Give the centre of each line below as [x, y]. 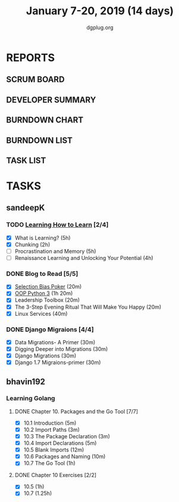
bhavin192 [26, 382]
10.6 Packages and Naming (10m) [65, 457]
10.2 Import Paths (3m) [52, 429]
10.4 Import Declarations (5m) [60, 443]
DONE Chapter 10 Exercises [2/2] [56, 475]
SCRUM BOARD [35, 79]
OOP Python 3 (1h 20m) [44, 293]
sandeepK [26, 208]
